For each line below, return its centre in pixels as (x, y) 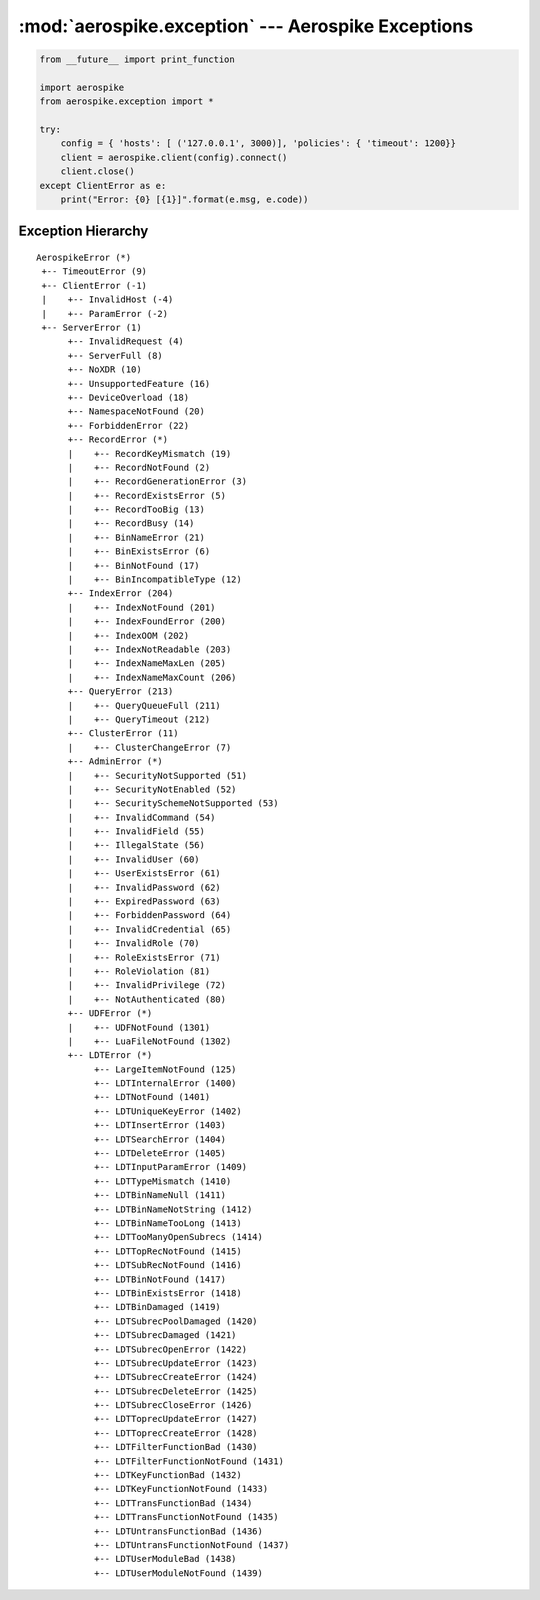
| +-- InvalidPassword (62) (144, 887)
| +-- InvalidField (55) (136, 831)
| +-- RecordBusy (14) (131, 523)
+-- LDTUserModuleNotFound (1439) (178, 1573)
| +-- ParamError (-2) (105, 313)
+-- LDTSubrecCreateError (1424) (176, 1377)
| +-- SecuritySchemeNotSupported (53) (173, 803)
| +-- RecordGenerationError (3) (157, 481)
